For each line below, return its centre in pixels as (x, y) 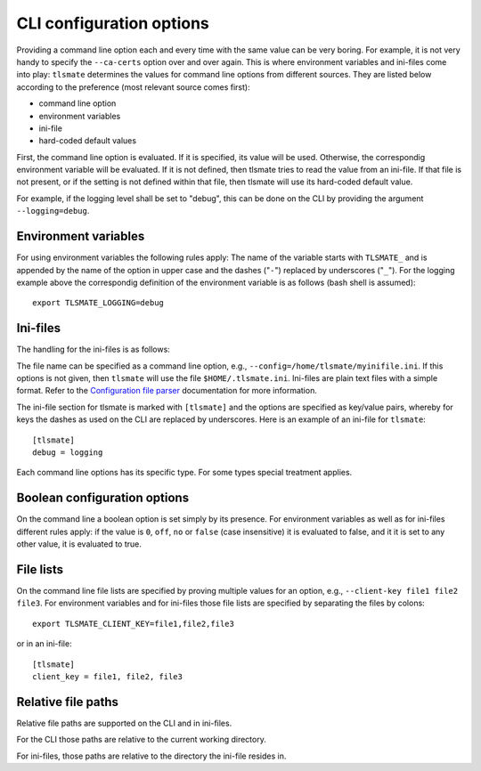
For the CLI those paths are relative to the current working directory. (141, 740)
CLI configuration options (113, 23)
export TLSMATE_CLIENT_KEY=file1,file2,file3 (134, 624)
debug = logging (68, 452)
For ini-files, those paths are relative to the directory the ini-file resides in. (151, 756)
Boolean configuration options (103, 498)
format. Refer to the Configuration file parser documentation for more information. (167, 391)
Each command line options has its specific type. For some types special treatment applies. (184, 473)
